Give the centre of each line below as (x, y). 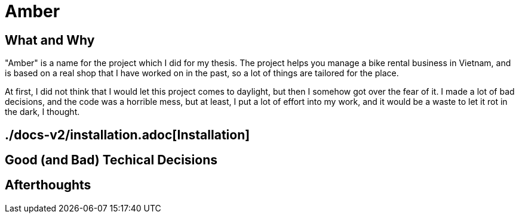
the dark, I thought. (42, 112)
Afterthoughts (48, 185)
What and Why (50, 40)
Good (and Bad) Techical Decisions (111, 160)
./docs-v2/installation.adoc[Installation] (128, 135)
